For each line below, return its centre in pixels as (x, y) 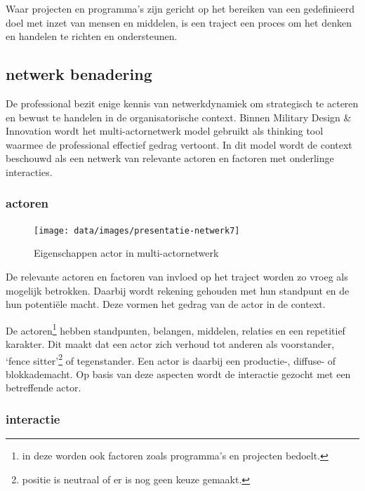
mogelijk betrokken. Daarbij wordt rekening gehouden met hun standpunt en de (178, 290)
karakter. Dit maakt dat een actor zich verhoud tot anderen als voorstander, (170, 344)
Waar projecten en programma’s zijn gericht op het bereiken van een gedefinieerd (180, 8)
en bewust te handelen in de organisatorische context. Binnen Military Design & (179, 117)
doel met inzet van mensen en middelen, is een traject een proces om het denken (179, 22)
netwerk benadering (79, 74)
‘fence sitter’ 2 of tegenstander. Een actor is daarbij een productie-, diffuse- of (171, 359)
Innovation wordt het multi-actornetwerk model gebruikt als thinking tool (165, 131)
